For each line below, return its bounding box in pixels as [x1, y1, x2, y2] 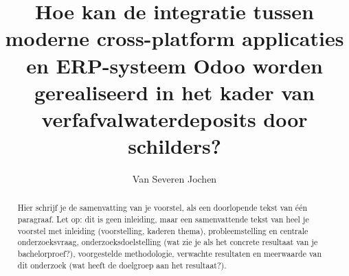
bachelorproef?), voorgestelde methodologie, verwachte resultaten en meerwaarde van [17, 248, 322, 260]
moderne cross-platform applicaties [5, 24, 344, 52]
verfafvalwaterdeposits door [41, 104, 308, 133]
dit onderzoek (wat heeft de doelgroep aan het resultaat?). [17, 259, 227, 271]
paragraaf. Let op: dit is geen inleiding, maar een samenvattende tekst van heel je [17, 214, 309, 225]
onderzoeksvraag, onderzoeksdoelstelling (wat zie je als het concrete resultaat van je [17, 236, 318, 248]
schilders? [128, 132, 221, 160]
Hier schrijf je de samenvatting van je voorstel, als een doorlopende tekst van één [17, 202, 308, 214]
